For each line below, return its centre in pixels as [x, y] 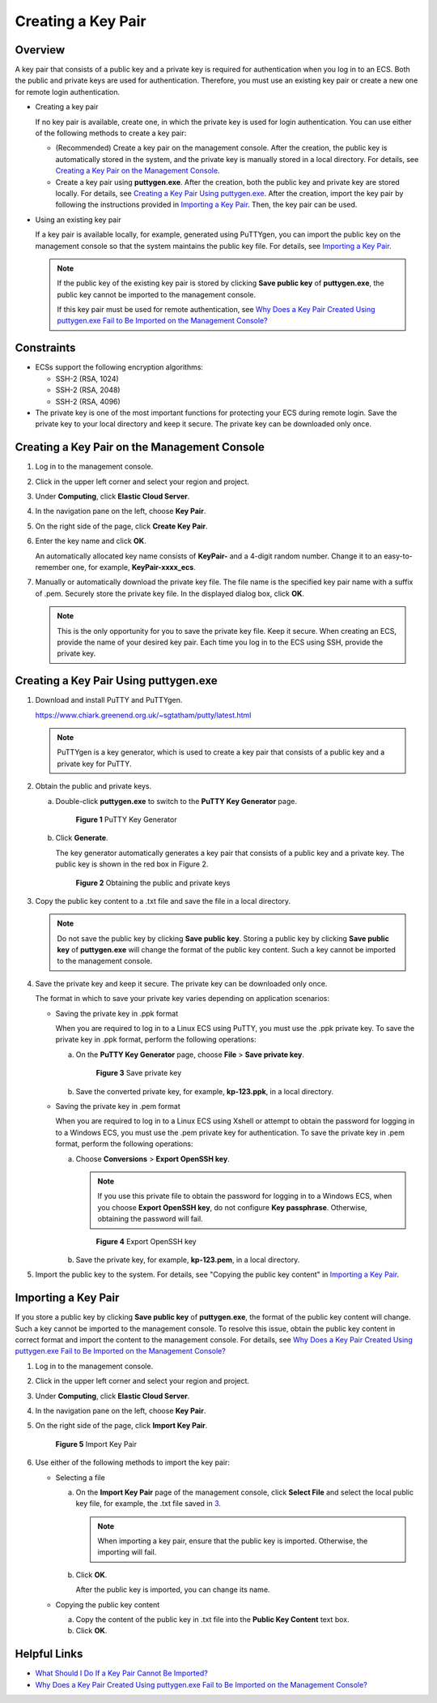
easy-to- [398, 556]
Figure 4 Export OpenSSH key [146, 1241]
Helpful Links [49, 1654]
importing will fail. [127, 1552]
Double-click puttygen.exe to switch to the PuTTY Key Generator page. [176, 801]
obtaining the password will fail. [150, 1219]
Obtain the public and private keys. [93, 786]
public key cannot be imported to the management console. [157, 294]
